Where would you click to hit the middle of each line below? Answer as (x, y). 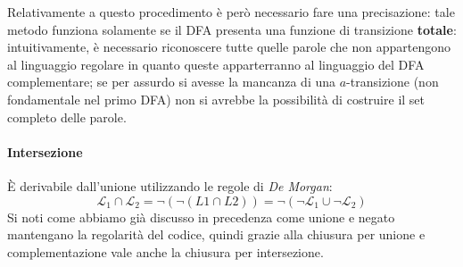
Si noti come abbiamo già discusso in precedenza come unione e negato (201, 217)
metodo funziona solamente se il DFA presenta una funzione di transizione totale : (232, 29)
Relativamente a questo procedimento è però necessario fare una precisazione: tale (231, 12)
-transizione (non (393, 82)
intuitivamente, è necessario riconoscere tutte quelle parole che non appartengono (229, 47)
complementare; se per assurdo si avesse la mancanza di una (172, 82)
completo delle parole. (67, 117)
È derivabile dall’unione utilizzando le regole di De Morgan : (170, 185)
